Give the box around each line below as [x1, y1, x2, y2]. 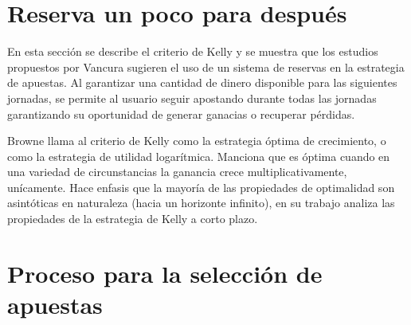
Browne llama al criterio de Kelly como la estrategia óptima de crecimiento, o [7, 132, 386, 149]
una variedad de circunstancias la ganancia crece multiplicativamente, [7, 163, 347, 180]
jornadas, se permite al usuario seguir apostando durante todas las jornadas [7, 89, 377, 106]
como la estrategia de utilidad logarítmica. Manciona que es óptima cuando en [7, 147, 390, 164]
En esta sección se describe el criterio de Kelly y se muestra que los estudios [7, 43, 378, 60]
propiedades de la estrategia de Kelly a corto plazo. [7, 210, 258, 227]
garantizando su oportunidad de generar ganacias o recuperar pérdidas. [7, 105, 355, 122]
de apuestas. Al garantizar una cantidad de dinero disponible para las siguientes [7, 74, 397, 91]
